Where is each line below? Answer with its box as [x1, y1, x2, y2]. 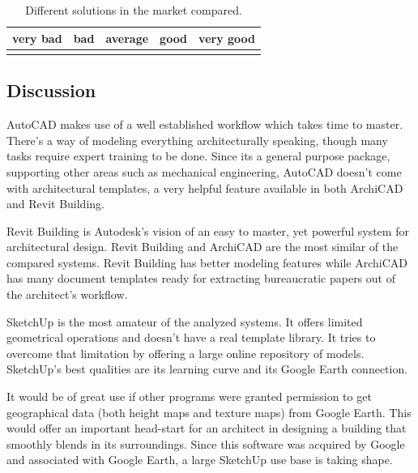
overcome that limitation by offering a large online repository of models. [6, 344, 365, 361]
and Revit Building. [6, 195, 104, 212]
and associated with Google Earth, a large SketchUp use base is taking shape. [6, 451, 393, 468]
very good [198, 29, 255, 46]
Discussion [6, 78, 96, 103]
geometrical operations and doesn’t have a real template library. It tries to [6, 329, 376, 346]
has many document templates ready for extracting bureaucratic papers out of [6, 270, 395, 287]
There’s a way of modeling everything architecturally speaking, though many [6, 131, 388, 148]
